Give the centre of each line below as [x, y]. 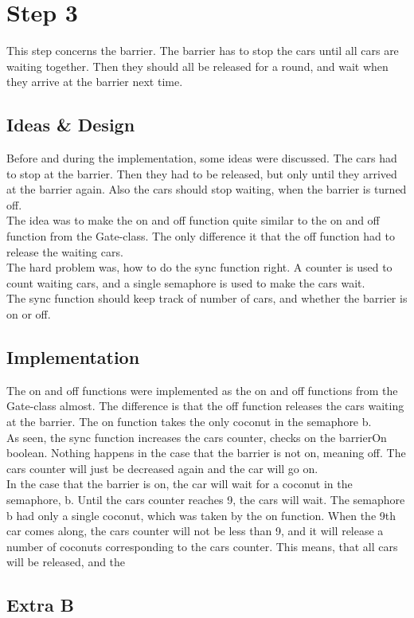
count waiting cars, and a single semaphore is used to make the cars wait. [186, 282]
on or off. [29, 314]
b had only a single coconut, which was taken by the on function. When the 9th [201, 515]
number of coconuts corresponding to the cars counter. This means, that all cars [202, 546]
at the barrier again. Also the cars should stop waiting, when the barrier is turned [207, 189]
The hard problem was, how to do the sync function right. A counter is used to [199, 267]
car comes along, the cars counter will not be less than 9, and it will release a [195, 531]
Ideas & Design [71, 125]
